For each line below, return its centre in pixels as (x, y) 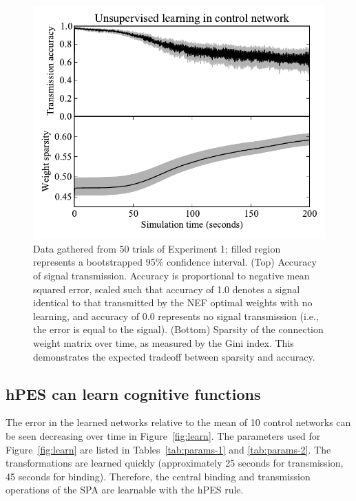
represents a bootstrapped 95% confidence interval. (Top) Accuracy (175, 262)
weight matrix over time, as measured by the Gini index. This (164, 342)
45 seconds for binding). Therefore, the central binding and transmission (158, 476)
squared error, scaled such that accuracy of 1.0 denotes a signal (167, 289)
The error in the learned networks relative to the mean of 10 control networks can (178, 422)
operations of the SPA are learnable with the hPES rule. (125, 490)
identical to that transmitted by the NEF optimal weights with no (173, 302)
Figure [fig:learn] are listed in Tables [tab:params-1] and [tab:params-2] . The (168, 449)
